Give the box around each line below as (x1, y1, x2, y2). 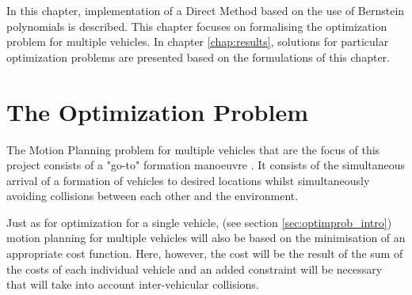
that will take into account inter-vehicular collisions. (6, 276, 259, 293)
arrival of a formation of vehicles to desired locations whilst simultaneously (6, 172, 370, 188)
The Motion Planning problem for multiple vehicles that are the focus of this (6, 141, 380, 157)
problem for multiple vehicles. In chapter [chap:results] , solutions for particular (6, 33, 389, 50)
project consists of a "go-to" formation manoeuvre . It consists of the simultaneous (6, 157, 406, 173)
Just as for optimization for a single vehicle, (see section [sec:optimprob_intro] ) (6, 214, 392, 230)
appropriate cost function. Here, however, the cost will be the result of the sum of (6, 245, 403, 262)
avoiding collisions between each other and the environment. (6, 187, 299, 204)
